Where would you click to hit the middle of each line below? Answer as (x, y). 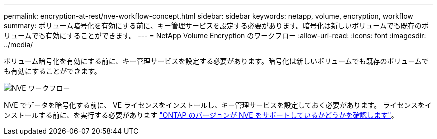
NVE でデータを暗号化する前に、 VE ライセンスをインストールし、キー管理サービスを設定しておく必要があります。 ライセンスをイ (218, 105)
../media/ (19, 45)
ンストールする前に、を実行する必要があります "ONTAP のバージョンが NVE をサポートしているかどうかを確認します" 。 (201, 115)
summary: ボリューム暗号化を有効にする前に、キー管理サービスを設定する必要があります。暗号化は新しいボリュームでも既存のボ (216, 26)
